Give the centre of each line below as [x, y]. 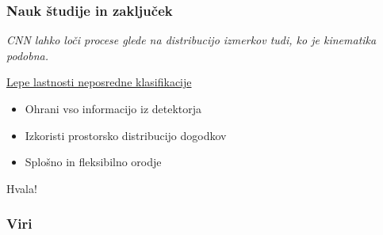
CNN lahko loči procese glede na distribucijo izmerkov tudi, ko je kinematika [191, 40]
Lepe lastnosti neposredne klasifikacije [99, 82]
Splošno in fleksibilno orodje [93, 162]
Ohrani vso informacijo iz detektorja [113, 108]
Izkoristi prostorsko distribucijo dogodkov [126, 135]
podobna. [27, 55]
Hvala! [22, 188]
